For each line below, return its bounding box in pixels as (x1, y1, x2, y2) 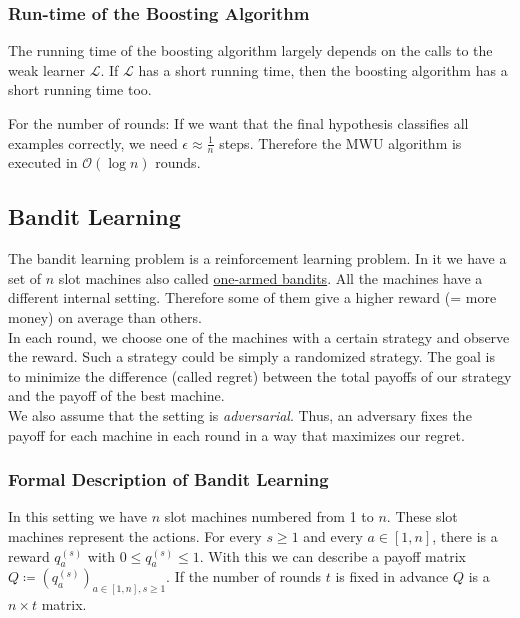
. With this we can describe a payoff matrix (199, 545, 466, 566)
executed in (8, 152, 78, 173)
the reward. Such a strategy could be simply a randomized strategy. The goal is (8, 346, 495, 367)
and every (303, 525, 363, 546)
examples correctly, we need (8, 132, 178, 153)
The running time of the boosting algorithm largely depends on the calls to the (8, 40, 493, 61)
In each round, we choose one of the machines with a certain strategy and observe (8, 326, 510, 347)
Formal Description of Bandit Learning (8, 467, 329, 492)
